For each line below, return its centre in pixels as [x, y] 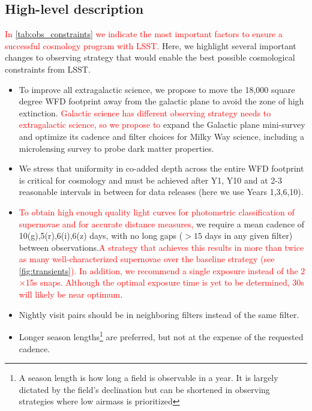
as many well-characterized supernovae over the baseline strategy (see [147, 259]
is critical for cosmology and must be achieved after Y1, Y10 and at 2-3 [150, 180]
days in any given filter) [249, 235]
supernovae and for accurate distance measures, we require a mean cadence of [162, 223]
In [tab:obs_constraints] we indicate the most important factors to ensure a [144, 34]
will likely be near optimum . [71, 294]
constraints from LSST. [48, 69]
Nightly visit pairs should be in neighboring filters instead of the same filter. [159, 314]
